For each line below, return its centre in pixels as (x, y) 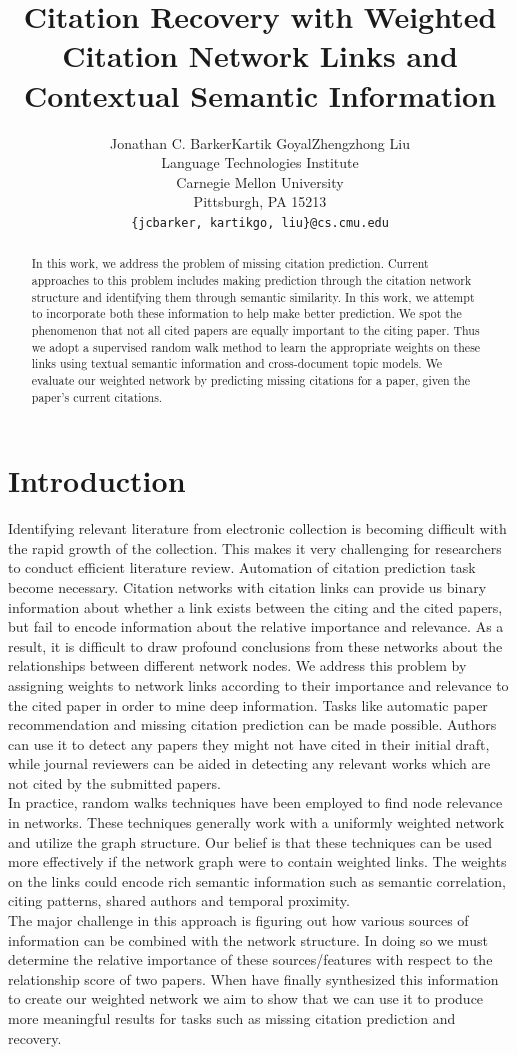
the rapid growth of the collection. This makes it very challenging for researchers (255, 547)
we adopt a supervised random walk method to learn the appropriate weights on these (256, 346)
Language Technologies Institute (260, 162)
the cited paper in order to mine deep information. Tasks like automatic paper (248, 704)
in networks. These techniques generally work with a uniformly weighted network (256, 822)
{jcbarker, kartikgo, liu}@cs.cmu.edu (260, 222)
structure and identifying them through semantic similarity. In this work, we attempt (253, 296)
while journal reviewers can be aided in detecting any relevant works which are (249, 763)
